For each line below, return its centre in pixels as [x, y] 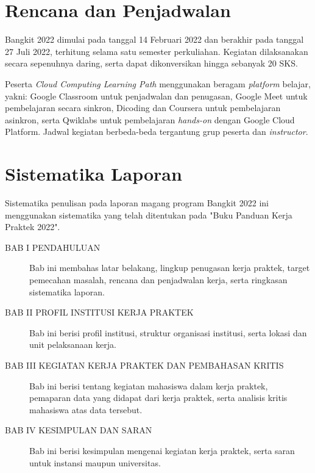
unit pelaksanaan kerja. [73, 345]
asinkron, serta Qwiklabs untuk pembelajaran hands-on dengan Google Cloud [150, 119]
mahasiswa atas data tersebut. [86, 409]
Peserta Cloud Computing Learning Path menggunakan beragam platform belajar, [158, 83]
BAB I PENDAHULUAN [53, 247]
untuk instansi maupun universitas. [95, 462]
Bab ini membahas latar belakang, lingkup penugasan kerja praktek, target [170, 268]
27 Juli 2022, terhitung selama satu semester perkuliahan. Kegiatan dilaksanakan [157, 51]
